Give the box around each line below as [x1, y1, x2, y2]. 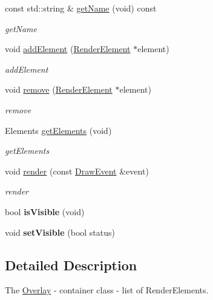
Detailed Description [5, 255, 137, 274]
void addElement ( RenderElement [5, 42, 131, 55]
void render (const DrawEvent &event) [5, 164, 149, 177]
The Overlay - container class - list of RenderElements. [5, 284, 209, 296]
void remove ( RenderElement [5, 83, 113, 96]
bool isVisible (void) [5, 205, 85, 218]
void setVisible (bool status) [5, 225, 115, 238]
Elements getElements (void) [5, 124, 112, 136]
